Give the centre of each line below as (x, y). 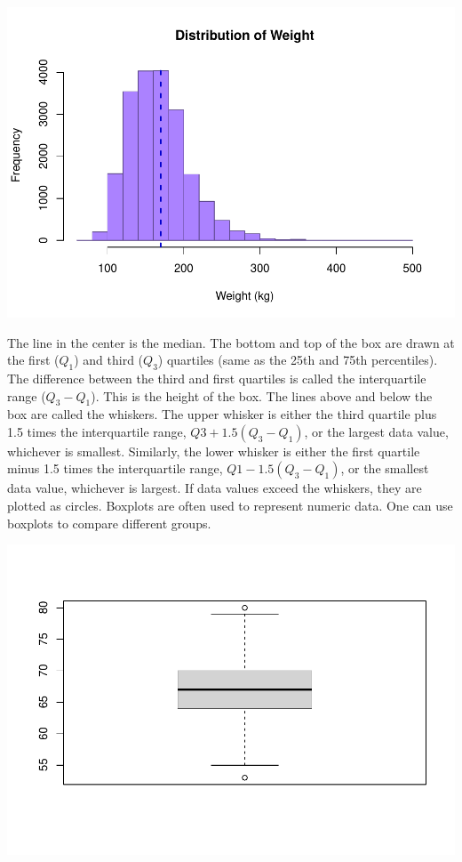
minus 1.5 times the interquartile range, (115, 468)
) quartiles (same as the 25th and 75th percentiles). (298, 360)
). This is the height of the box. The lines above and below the (262, 395)
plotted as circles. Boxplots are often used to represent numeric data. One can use (230, 506)
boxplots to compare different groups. (109, 523)
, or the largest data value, (376, 431)
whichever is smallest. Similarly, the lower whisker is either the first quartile (214, 451)
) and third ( (109, 360)
